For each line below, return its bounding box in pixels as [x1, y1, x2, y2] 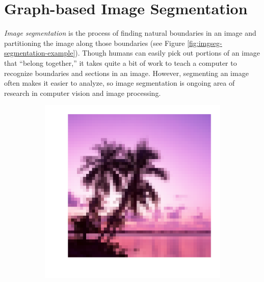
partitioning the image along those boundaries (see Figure [4, 37, 185, 48]
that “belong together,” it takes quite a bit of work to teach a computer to [4, 57, 237, 68]
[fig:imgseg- [187, 37, 222, 48]
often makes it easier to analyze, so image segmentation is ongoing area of [4, 78, 235, 88]
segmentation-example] [4, 47, 75, 58]
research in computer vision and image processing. [4, 87, 161, 98]
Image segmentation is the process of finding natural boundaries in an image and [4, 28, 256, 38]
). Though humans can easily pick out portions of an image [75, 47, 260, 58]
